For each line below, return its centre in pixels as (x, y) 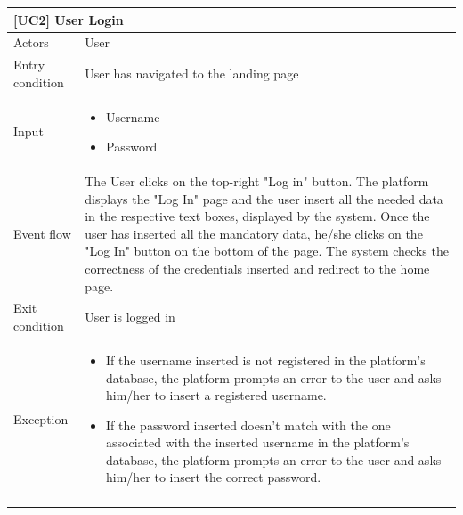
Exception (41, 418)
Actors (31, 42)
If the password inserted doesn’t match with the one (248, 425)
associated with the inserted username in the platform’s (258, 442)
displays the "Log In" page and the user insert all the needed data (264, 198)
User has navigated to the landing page (192, 73)
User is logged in (130, 317)
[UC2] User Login (69, 19)
